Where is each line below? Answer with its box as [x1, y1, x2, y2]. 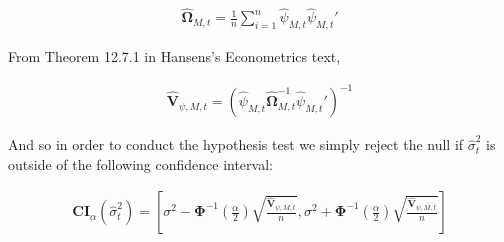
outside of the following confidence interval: [8, 153, 273, 174]
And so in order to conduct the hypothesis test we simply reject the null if [8, 134, 464, 155]
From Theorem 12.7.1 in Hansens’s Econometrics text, [8, 46, 341, 67]
